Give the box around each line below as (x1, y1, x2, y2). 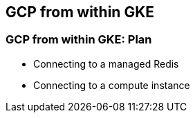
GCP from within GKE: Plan (6, 32, 152, 47)
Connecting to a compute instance (33, 79, 190, 91)
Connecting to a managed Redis (33, 57, 179, 70)
